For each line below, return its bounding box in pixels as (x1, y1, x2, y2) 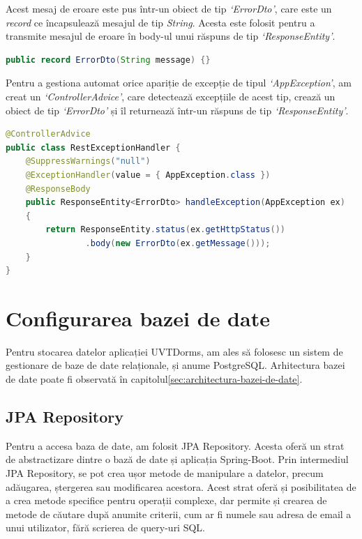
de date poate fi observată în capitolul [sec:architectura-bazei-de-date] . (6, 372, 303, 386)
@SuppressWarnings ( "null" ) (25, 156, 151, 167)
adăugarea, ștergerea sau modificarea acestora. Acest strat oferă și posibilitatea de (6, 479, 356, 494)
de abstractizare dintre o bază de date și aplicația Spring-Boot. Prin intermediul (6, 452, 349, 466)
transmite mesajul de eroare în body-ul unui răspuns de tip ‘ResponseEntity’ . (6, 29, 335, 43)
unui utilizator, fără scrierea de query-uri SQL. (6, 520, 205, 535)
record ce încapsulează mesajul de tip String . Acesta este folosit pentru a (6, 15, 315, 29)
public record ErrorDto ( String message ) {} (6, 54, 211, 65)
